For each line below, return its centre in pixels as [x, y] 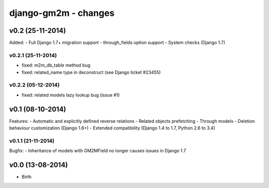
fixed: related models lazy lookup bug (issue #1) [71, 95]
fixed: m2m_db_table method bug [56, 65]
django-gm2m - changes [62, 13]
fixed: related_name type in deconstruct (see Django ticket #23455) [91, 72]
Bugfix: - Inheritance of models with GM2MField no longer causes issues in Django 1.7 [98, 151]
